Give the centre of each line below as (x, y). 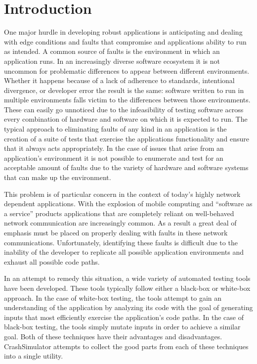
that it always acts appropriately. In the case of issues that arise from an (114, 148)
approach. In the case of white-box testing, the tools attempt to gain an (113, 297)
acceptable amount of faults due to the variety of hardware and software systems (126, 167)
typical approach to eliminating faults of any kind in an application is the (115, 129)
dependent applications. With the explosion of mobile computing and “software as (128, 204)
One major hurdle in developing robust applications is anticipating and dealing (123, 32)
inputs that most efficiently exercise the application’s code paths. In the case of (124, 317)
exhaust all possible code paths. (52, 261)
